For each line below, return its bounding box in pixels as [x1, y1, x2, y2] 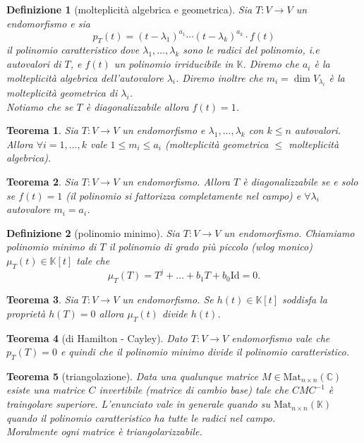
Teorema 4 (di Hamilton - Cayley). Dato [6, 330, 188, 345]
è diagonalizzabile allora [85, 99, 189, 114]
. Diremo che [243, 56, 299, 71]
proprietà [6, 305, 46, 320]
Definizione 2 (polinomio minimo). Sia [6, 225, 180, 240]
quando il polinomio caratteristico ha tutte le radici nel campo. [6, 410, 276, 425]
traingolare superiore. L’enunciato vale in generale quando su [6, 396, 270, 411]
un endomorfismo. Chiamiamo [224, 225, 355, 240]
